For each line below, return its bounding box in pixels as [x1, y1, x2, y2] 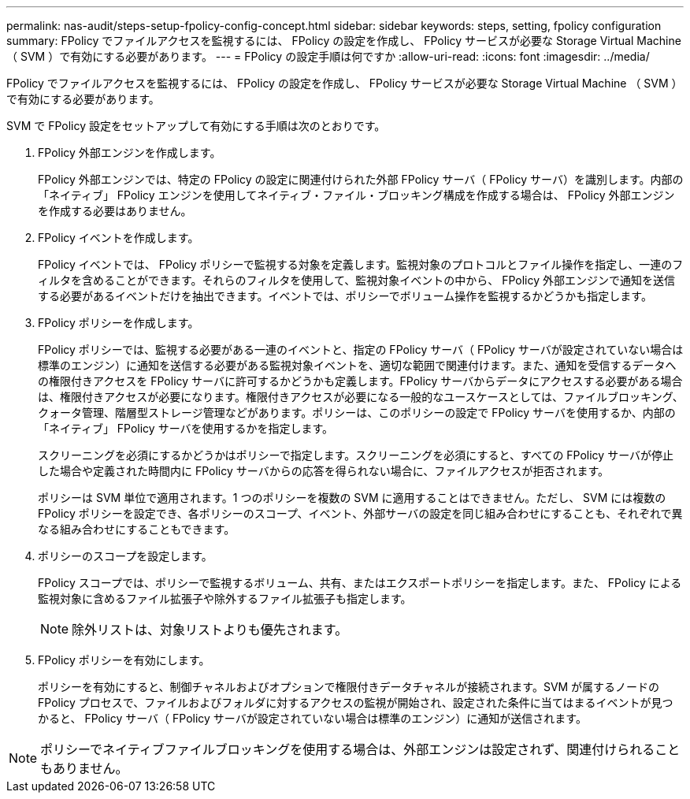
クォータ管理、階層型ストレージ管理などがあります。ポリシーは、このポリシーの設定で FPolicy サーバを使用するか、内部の [38, 406, 676, 419]
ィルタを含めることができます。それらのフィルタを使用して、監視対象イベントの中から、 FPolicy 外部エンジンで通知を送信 [38, 273, 675, 287]
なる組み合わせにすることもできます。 [38, 522, 236, 536]
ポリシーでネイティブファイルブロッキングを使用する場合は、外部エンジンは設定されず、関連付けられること [40, 741, 681, 757]
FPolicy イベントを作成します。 [38, 231, 199, 244]
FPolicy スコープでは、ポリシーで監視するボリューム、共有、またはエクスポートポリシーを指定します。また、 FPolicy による [38, 576, 682, 589]
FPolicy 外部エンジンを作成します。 [38, 146, 221, 159]
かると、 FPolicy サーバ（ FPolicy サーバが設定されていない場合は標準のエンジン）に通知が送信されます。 [38, 712, 587, 725]
